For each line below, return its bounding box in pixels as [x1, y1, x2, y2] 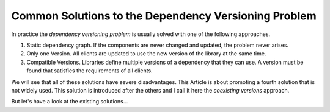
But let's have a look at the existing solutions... [11, 98, 128, 105]
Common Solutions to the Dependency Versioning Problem [11, 9, 317, 23]
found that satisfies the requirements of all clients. [26, 67, 153, 74]
